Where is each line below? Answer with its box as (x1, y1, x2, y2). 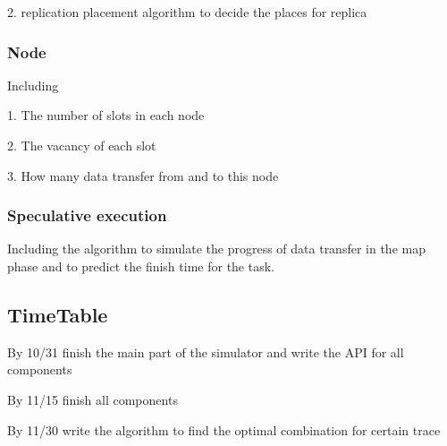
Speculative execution (7, 204, 167, 227)
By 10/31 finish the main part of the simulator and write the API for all (7, 342, 404, 361)
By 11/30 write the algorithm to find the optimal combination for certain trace (7, 420, 441, 439)
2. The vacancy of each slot (7, 136, 156, 154)
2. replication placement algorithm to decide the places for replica (7, 3, 367, 21)
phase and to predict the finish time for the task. (7, 257, 274, 275)
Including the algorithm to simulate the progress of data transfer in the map (7, 239, 426, 258)
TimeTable (7, 300, 108, 328)
